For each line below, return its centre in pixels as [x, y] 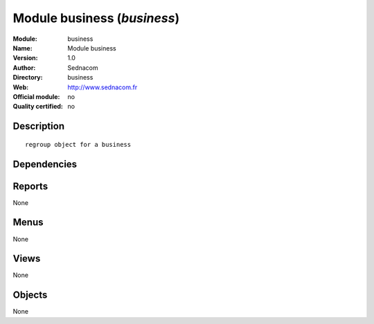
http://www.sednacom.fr [103, 87]
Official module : [36, 96]
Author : [24, 67]
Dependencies [45, 164]
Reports [30, 186]
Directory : [28, 78]
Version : [25, 58]
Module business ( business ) [96, 18]
